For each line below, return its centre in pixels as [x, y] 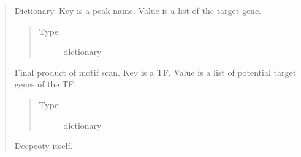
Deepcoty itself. [44, 146]
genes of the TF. [45, 84]
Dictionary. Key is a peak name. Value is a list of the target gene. [138, 10]
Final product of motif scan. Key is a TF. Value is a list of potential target [155, 72]
